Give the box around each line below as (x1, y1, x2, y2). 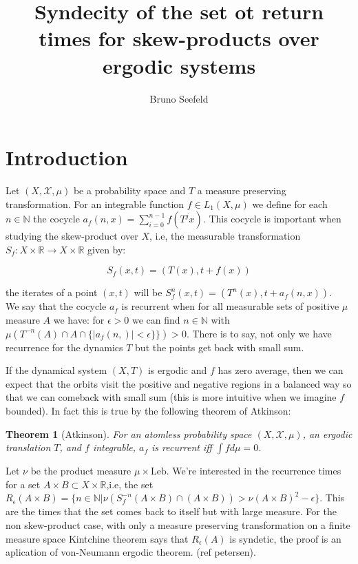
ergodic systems (102, 51, 256, 79)
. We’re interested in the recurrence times (166, 463, 341, 478)
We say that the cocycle (6, 299, 107, 313)
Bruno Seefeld (149, 91, 209, 105)
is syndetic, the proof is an (229, 531, 341, 545)
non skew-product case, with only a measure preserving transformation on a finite (6, 517, 350, 532)
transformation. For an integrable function (6, 196, 185, 211)
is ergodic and (147, 363, 207, 377)
